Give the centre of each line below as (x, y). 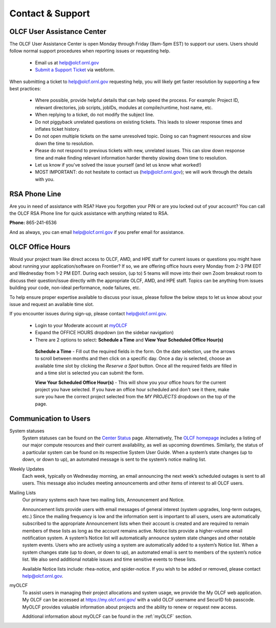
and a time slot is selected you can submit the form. (89, 373)
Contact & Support (50, 13)
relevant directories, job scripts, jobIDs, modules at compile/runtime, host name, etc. (124, 107)
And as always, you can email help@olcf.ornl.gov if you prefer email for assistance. (97, 232)
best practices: (25, 89)
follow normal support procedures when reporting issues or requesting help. (90, 51)
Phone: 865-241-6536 (33, 222)
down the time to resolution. (64, 143)
